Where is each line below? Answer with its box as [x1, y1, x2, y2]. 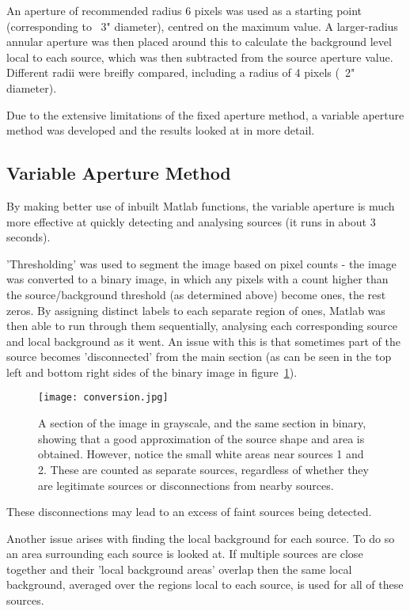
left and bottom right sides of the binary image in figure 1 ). [6, 363, 298, 380]
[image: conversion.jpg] [38, 392, 169, 404]
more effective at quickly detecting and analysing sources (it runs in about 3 [6, 213, 376, 230]
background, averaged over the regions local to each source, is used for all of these [6, 576, 404, 593]
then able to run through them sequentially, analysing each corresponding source [6, 317, 398, 334]
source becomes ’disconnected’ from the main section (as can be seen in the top [6, 348, 392, 365]
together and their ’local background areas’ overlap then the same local [6, 560, 352, 577]
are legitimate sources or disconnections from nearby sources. [38, 476, 334, 493]
